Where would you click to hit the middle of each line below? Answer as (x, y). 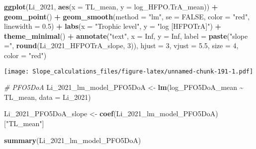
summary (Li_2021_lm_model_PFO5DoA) (73, 140)
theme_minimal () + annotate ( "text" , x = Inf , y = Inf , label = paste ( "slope (126, 36)
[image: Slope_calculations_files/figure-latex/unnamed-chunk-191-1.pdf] (129, 71)
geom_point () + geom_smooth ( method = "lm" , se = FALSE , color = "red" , (127, 16)
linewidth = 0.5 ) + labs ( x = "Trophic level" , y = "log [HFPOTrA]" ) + (113, 26)
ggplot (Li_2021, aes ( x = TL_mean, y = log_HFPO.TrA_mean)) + (111, 6)
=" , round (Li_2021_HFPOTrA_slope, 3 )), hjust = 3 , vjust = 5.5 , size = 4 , (121, 45)
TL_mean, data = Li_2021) (47, 97)
